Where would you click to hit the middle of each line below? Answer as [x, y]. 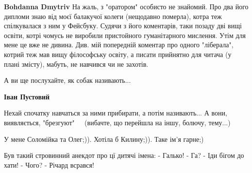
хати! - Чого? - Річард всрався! [49, 164]
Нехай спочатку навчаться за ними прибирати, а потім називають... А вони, [116, 113]
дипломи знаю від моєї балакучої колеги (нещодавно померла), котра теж [113, 16]
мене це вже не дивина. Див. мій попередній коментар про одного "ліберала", [119, 45]
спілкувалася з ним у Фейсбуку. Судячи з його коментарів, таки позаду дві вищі [123, 26]
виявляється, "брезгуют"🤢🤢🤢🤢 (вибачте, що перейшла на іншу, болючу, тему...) [117, 122]
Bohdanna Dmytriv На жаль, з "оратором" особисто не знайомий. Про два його [126, 6]
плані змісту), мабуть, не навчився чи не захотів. [76, 64]
